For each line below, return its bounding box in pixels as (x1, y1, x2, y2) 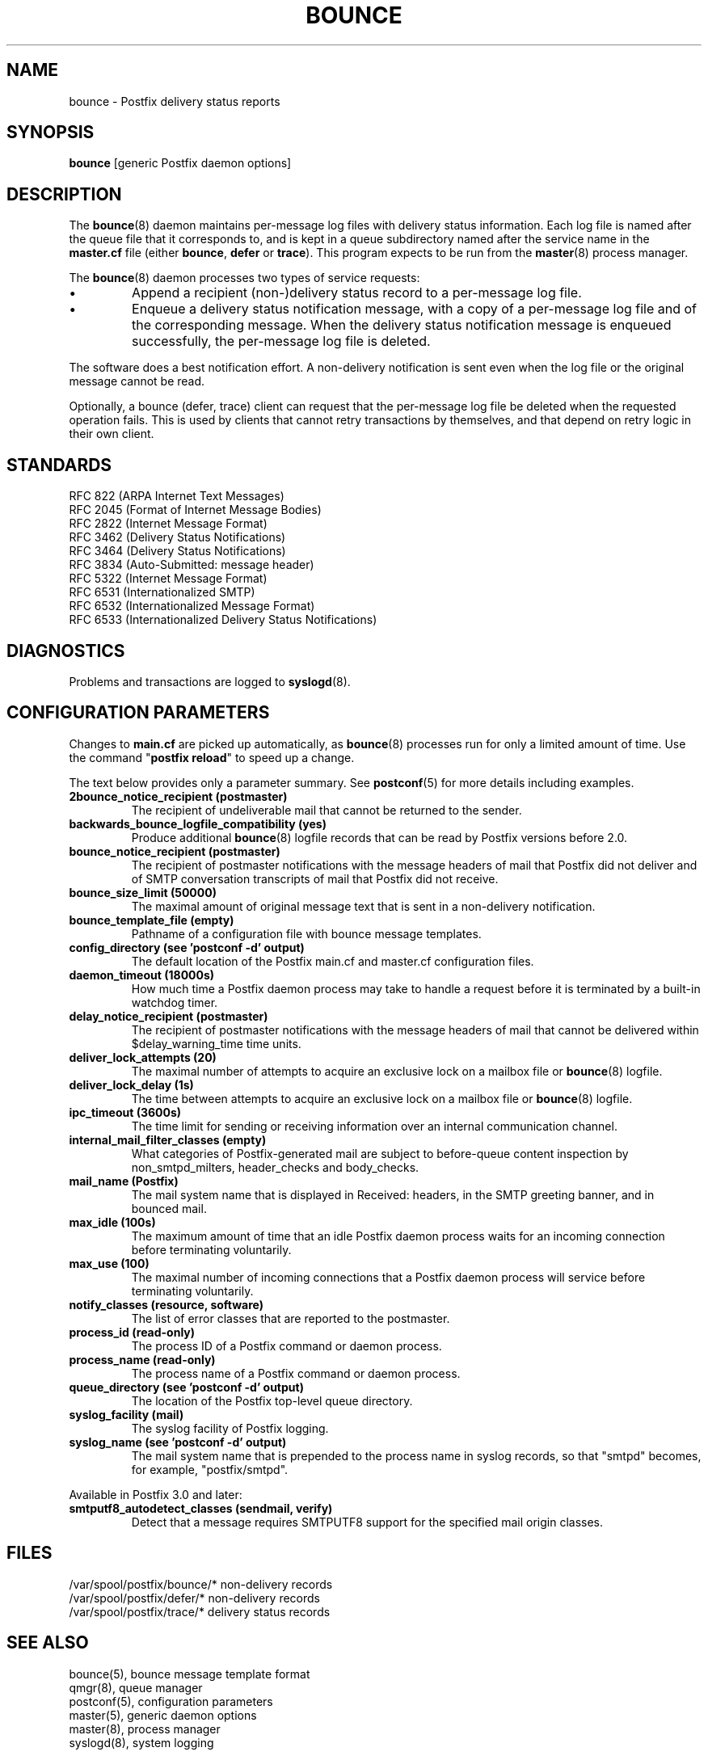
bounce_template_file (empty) (69, 912, 234, 927)
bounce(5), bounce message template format (69, 1666, 310, 1681)
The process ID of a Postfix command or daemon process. (131, 1338, 442, 1353)
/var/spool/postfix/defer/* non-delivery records (69, 1590, 320, 1605)
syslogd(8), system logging (69, 1735, 214, 1750)
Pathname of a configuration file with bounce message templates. (131, 926, 482, 941)
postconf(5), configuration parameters (69, 1694, 273, 1708)
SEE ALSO (6, 1632, 89, 1653)
